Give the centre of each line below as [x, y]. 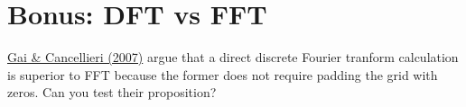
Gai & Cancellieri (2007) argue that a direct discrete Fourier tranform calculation [233, 57]
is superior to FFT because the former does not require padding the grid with [223, 74]
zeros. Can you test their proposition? [112, 92]
